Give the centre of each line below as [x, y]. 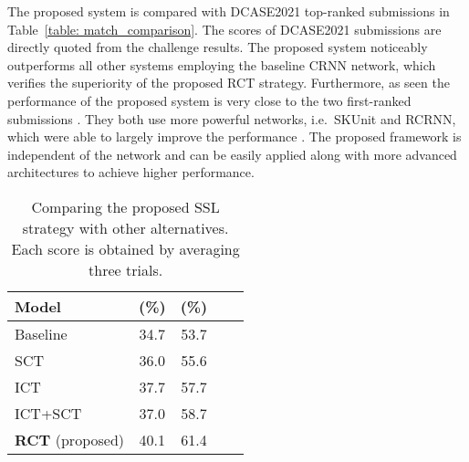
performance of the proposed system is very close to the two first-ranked [209, 100]
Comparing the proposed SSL [125, 206]
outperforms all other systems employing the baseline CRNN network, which [222, 64]
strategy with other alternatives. [125, 227]
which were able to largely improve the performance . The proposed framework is [234, 136]
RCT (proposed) [69, 439]
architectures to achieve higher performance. [131, 172]
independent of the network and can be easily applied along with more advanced [232, 154]
